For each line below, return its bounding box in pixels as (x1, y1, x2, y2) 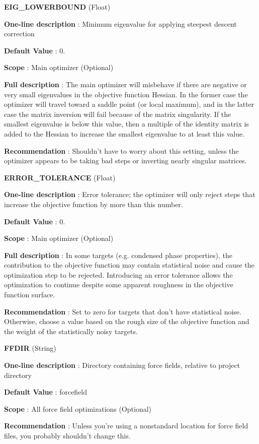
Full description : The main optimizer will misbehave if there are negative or (4, 79, 247, 89)
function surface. (4, 289, 55, 300)
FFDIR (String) (4, 343, 56, 353)
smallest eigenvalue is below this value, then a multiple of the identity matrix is (4, 118, 249, 129)
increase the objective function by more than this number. (4, 199, 183, 209)
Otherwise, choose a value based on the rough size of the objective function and (4, 316, 249, 327)
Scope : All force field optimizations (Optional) (4, 403, 152, 414)
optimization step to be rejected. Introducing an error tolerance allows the (4, 269, 233, 280)
